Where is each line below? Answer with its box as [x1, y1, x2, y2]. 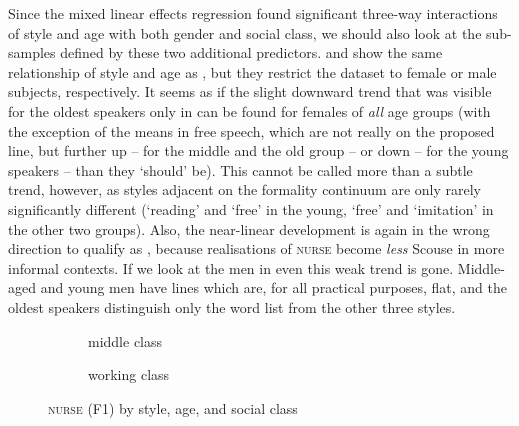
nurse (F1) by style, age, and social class [48, 397, 298, 418]
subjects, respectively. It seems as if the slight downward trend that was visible [8, 81, 492, 102]
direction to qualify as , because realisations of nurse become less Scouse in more [8, 238, 505, 259]
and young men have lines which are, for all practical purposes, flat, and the [40, 277, 507, 298]
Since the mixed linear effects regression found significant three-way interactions [8, 3, 498, 23]
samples [8, 42, 56, 63]
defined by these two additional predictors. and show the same [60, 42, 443, 63]
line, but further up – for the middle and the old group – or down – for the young [8, 140, 509, 161]
